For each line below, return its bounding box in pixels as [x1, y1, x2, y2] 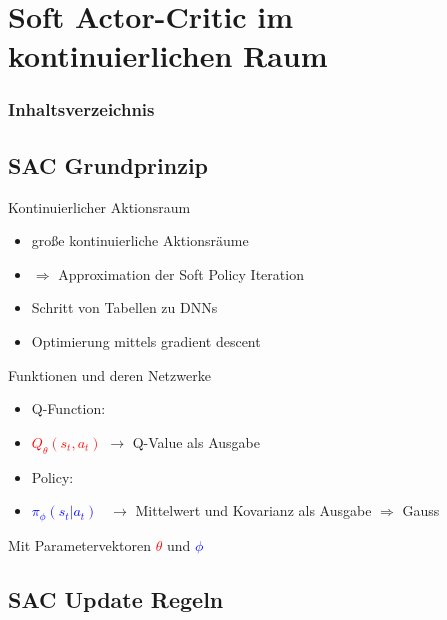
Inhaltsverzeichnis [8, 97, 155, 122]
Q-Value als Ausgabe [132, 431, 260, 452]
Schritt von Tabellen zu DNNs [31, 297, 218, 318]
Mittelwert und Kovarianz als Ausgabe [135, 500, 372, 521]
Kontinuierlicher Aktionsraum [8, 196, 191, 217]
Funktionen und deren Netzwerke [8, 364, 211, 385]
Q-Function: [31, 398, 106, 419]
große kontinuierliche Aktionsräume [31, 230, 249, 251]
